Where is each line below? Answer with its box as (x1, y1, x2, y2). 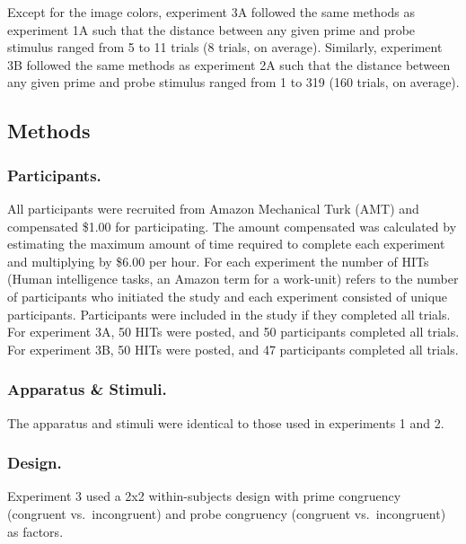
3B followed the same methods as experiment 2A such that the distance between (7, 55, 451, 74)
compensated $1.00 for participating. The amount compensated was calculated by (7, 216, 457, 235)
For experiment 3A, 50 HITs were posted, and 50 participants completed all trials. (7, 322, 460, 341)
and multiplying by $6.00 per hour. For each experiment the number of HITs (7, 251, 429, 270)
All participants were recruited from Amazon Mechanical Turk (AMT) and (7, 198, 419, 217)
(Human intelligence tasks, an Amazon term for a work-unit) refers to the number (7, 269, 459, 288)
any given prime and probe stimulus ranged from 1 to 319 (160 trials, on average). (7, 73, 460, 92)
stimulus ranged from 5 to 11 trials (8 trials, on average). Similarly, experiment (7, 38, 443, 57)
